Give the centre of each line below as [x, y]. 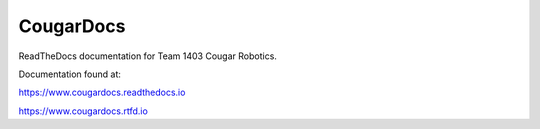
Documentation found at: [70, 74]
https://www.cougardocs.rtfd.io [83, 111]
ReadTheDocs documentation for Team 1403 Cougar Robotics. [147, 56]
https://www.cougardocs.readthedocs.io [102, 92]
